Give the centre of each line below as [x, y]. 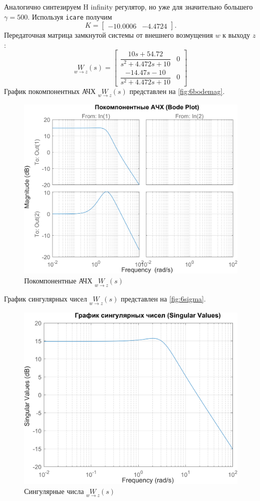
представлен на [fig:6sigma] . [163, 299]
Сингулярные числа [54, 491]
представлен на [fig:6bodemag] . [177, 91]
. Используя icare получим [70, 16]
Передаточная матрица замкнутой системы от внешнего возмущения [109, 35]
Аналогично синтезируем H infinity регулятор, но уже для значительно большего [128, 7]
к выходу [236, 35]
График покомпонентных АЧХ [50, 91]
